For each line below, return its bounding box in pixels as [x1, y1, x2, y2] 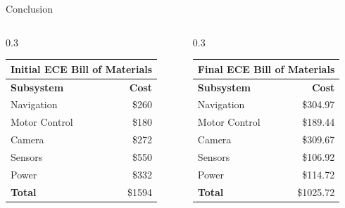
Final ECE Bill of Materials [197, 61, 335, 76]
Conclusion [6, 1, 53, 15]
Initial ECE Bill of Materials [11, 61, 153, 76]
